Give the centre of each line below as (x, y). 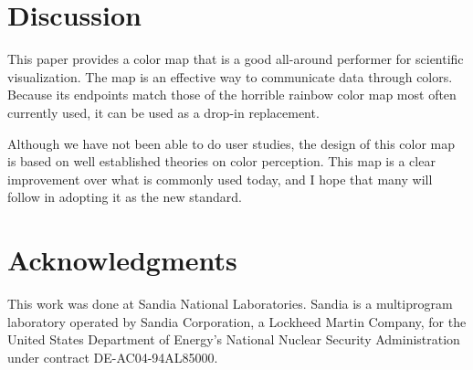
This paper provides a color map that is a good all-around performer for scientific (236, 59)
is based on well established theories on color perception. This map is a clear (221, 161)
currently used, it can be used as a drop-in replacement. (163, 112)
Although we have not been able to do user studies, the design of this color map (231, 143)
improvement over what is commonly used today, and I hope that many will (220, 179)
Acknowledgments (122, 260)
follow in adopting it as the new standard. (125, 197)
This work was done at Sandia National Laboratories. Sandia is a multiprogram (230, 303)
